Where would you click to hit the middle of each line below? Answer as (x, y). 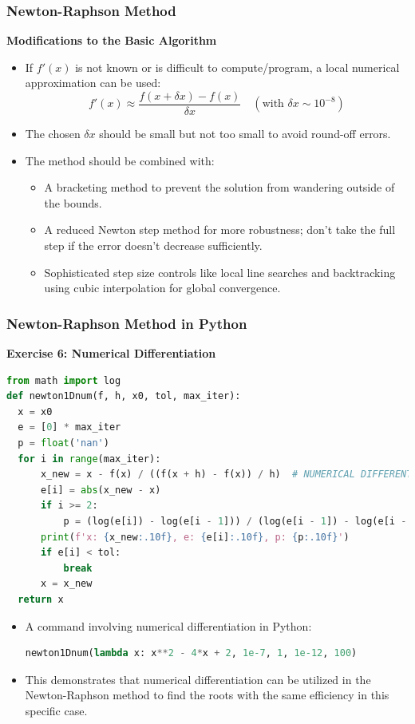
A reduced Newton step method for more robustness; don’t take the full (220, 229)
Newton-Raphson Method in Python (127, 323)
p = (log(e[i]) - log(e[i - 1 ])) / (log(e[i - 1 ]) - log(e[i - (235, 521)
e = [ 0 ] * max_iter (69, 427)
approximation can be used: (93, 83)
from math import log (64, 380)
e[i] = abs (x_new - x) (101, 490)
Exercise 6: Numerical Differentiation (111, 353)
